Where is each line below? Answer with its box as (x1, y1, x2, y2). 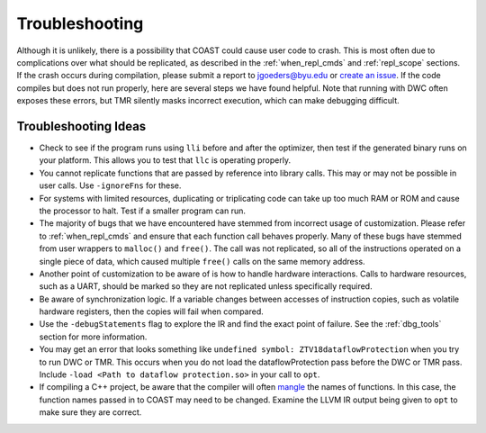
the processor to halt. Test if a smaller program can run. (39, 205, 247, 216)
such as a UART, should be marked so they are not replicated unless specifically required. (39, 281, 373, 292)
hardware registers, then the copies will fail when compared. (39, 306, 265, 317)
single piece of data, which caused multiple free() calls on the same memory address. (39, 256, 365, 266)
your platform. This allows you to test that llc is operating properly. (39, 155, 292, 166)
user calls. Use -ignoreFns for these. (39, 180, 182, 191)
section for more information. (39, 331, 148, 342)
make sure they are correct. (39, 407, 142, 418)
